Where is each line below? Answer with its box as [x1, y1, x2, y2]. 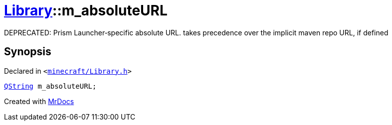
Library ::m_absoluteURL [4, 2, 168, 19]
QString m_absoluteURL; [4, 82, 97, 90]
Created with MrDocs [4, 97, 74, 106]
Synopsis [4, 45, 51, 58]
